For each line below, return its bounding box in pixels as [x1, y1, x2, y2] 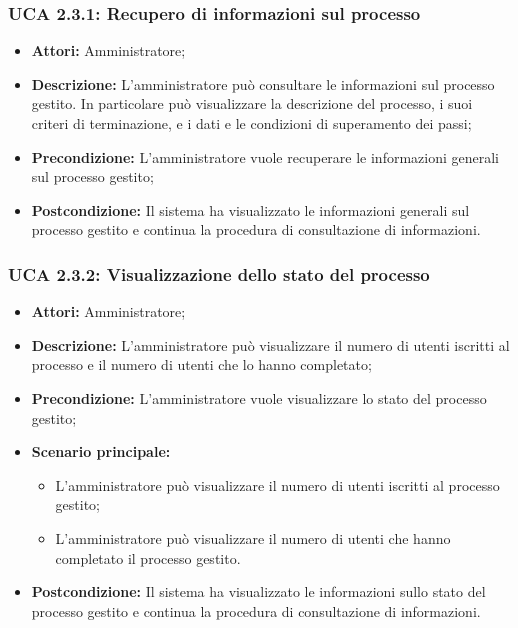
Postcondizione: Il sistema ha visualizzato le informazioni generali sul [31, 199, 470, 220]
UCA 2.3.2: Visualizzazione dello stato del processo [8, 261, 430, 286]
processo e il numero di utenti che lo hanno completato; [31, 354, 372, 375]
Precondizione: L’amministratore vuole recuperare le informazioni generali [31, 146, 500, 167]
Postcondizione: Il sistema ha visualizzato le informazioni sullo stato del [31, 581, 486, 602]
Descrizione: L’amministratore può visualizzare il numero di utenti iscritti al [31, 334, 510, 355]
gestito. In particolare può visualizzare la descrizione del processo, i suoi [31, 93, 473, 114]
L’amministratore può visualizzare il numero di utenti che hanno [55, 527, 451, 548]
